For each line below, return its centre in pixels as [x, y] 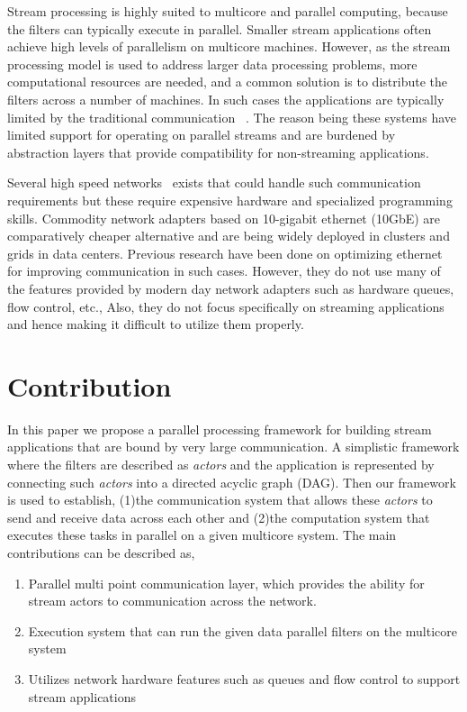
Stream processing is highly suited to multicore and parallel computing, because [228, 11]
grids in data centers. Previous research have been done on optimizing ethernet [225, 253]
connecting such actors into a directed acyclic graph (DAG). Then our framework [232, 482]
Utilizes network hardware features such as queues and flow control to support [244, 678]
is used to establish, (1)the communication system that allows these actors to [220, 500]
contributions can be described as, [101, 552]
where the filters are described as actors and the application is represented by [221, 464]
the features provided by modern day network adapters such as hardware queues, [231, 288]
